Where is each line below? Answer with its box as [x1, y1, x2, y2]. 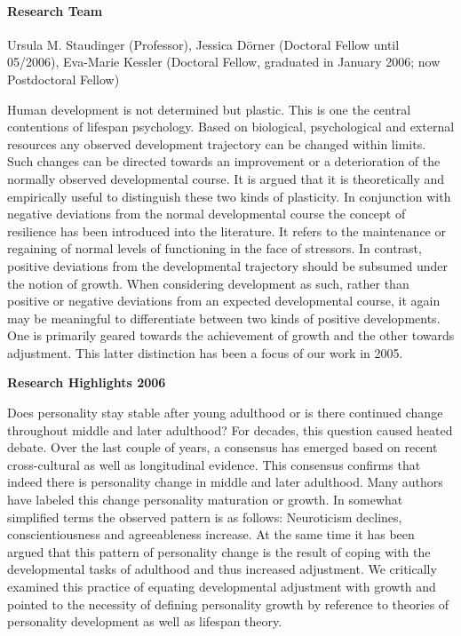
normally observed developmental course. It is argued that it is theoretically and [7, 169, 445, 187]
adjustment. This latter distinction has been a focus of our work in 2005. [7, 343, 403, 362]
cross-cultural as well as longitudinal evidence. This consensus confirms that [7, 455, 421, 473]
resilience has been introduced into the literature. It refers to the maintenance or [7, 221, 446, 240]
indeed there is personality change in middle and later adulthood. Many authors [7, 473, 443, 491]
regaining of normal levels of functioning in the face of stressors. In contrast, [7, 239, 422, 258]
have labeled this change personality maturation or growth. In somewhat [7, 490, 403, 509]
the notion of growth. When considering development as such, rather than [7, 274, 409, 292]
